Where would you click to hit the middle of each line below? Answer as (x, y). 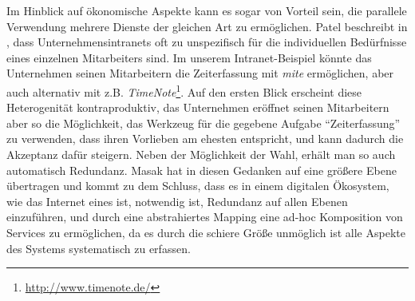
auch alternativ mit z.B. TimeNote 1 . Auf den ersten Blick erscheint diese (184, 90)
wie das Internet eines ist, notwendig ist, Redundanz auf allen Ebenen (177, 201)
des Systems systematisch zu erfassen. (99, 248)
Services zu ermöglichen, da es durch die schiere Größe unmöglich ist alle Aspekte (206, 232)
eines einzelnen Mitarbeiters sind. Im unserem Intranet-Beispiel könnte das (189, 57)
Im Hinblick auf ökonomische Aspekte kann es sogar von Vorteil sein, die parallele (207, 10)
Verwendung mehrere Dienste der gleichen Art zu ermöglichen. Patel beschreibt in (207, 26)
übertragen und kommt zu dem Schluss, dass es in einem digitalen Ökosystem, (198, 186)
